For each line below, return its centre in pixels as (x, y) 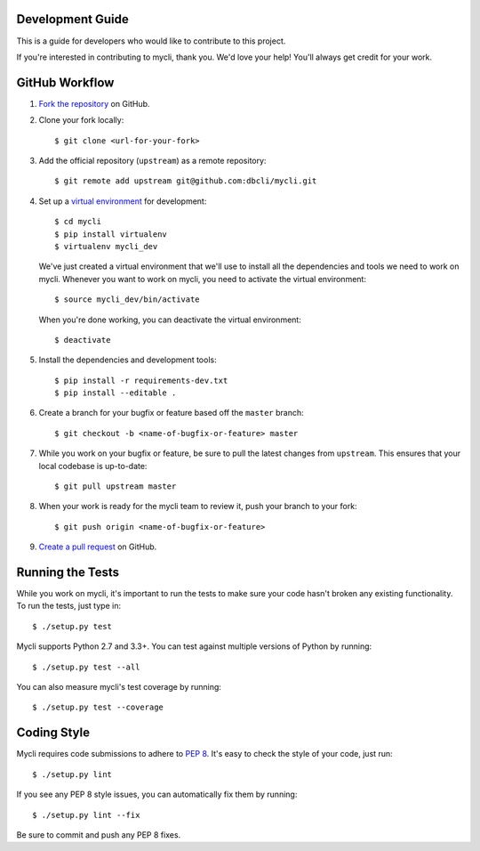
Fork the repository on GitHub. (94, 103)
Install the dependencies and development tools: (128, 360)
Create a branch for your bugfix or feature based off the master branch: (171, 413)
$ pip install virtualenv (111, 234)
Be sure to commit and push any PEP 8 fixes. (99, 835)
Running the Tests (68, 572)
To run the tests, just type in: (69, 606)
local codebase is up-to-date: (93, 466)
